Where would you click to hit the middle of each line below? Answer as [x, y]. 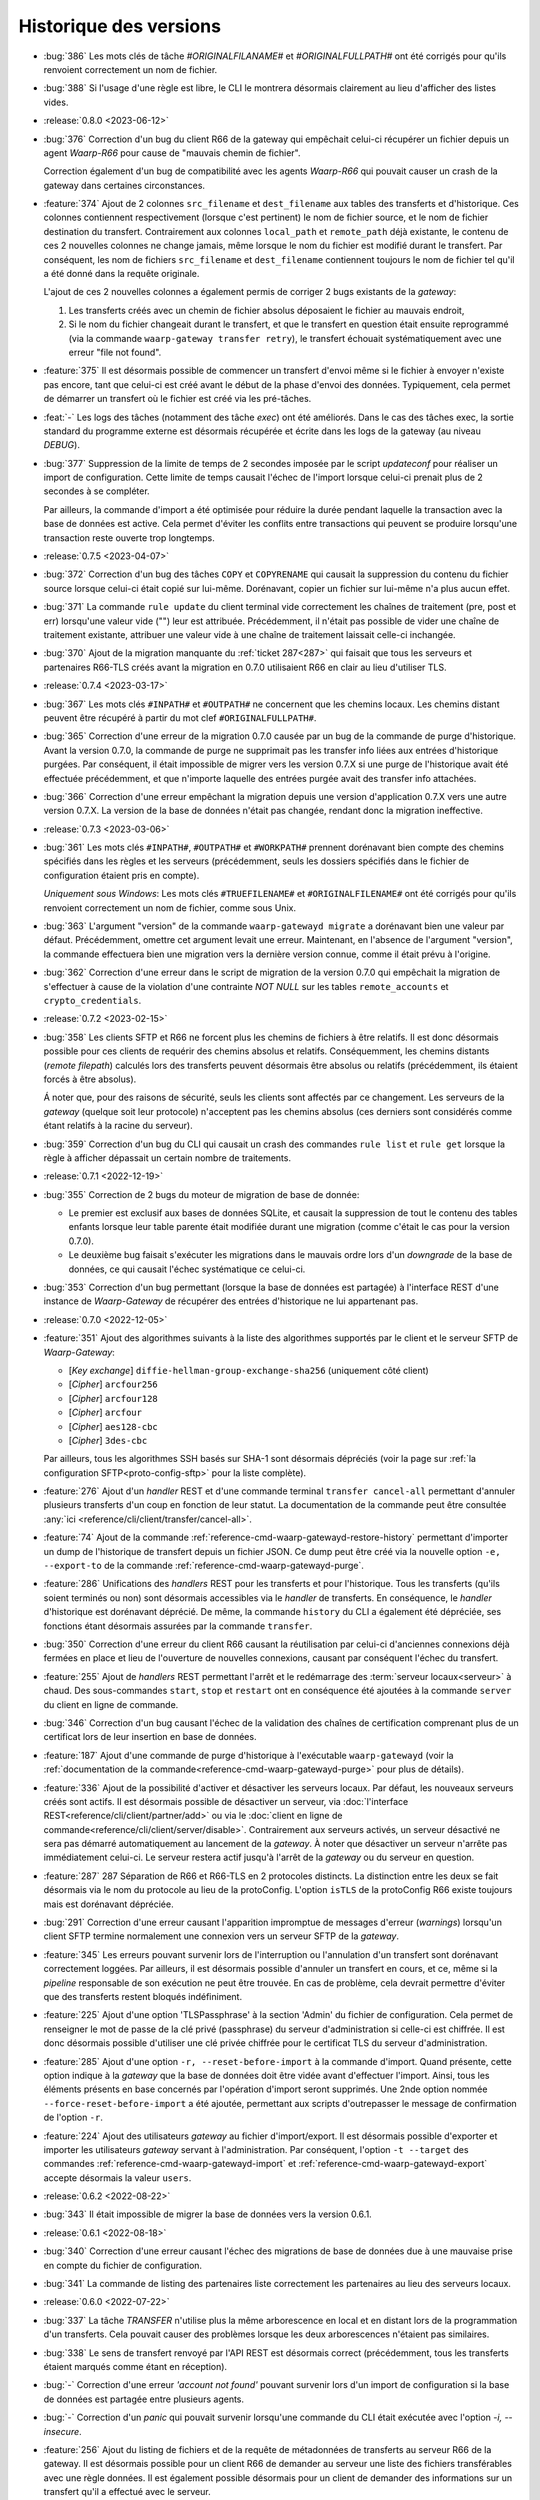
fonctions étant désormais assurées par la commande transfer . [178, 1626]
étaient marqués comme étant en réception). [135, 2366]
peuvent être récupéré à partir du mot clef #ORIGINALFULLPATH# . [180, 717]
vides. [56, 102]
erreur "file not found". [115, 352]
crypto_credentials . [92, 1000]
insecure [61, 2431]
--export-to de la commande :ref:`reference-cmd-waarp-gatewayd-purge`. [204, 1566]
